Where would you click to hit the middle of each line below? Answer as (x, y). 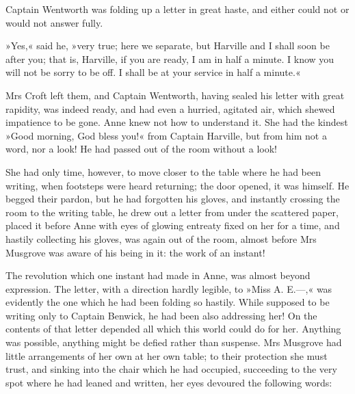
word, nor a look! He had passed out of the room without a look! (141, 149)
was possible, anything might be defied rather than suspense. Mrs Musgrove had (174, 342)
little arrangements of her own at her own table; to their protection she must (167, 355)
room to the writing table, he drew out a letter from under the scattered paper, (172, 212)
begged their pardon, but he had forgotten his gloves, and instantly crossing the (173, 199)
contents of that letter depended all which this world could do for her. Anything (173, 329)
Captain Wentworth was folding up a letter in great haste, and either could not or (177, 9)
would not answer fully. (54, 22)
